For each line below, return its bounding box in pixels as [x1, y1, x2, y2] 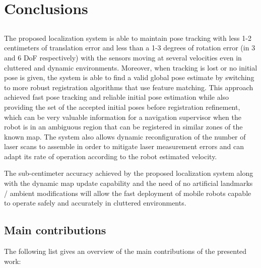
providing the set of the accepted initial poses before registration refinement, [4, 101, 240, 112]
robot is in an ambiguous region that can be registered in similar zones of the [4, 121, 243, 132]
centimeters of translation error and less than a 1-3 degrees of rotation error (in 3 [4, 42, 255, 53]
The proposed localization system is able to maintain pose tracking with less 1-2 [4, 32, 251, 43]
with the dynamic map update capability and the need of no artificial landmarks [4, 178, 253, 188]
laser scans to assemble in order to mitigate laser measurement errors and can [4, 141, 244, 152]
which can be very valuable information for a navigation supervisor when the [4, 111, 241, 122]
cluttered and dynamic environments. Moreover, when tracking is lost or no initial [4, 62, 257, 73]
